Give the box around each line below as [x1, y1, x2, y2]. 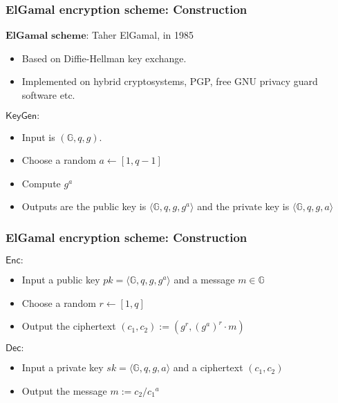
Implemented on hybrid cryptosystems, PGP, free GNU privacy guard [21, 74, 318, 88]
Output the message [21, 383, 107, 397]
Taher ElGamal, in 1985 [92, 28, 194, 42]
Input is [21, 129, 55, 144]
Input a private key [21, 360, 104, 375]
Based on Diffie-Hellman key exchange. [21, 50, 187, 65]
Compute [21, 176, 61, 190]
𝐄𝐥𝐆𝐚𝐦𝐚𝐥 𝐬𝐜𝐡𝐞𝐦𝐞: [6, 31, 89, 41]
